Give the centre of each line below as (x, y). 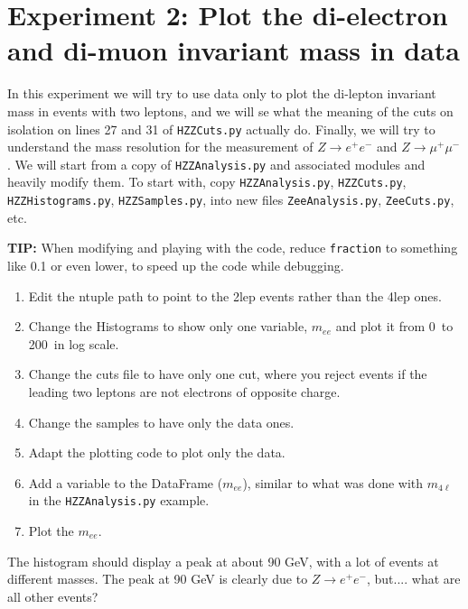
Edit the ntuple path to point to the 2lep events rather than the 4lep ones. (235, 295)
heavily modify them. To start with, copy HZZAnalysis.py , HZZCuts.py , (207, 182)
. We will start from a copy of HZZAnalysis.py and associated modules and (216, 164)
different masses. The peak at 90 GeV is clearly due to (158, 579)
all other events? (53, 596)
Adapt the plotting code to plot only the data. (157, 452)
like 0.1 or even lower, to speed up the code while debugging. (176, 265)
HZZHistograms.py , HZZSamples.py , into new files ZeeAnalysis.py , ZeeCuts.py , (231, 200)
